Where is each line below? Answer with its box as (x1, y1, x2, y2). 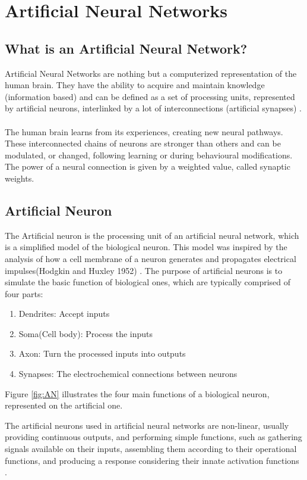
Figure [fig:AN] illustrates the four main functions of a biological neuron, (5, 387, 270, 400)
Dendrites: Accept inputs (18, 307, 110, 320)
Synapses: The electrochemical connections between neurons (18, 367, 238, 380)
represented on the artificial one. (5, 399, 123, 412)
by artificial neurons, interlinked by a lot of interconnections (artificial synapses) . (5, 102, 302, 114)
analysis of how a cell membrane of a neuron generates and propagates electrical (5, 252, 296, 264)
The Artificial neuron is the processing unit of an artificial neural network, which (5, 229, 299, 241)
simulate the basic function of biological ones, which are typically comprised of (5, 276, 291, 288)
